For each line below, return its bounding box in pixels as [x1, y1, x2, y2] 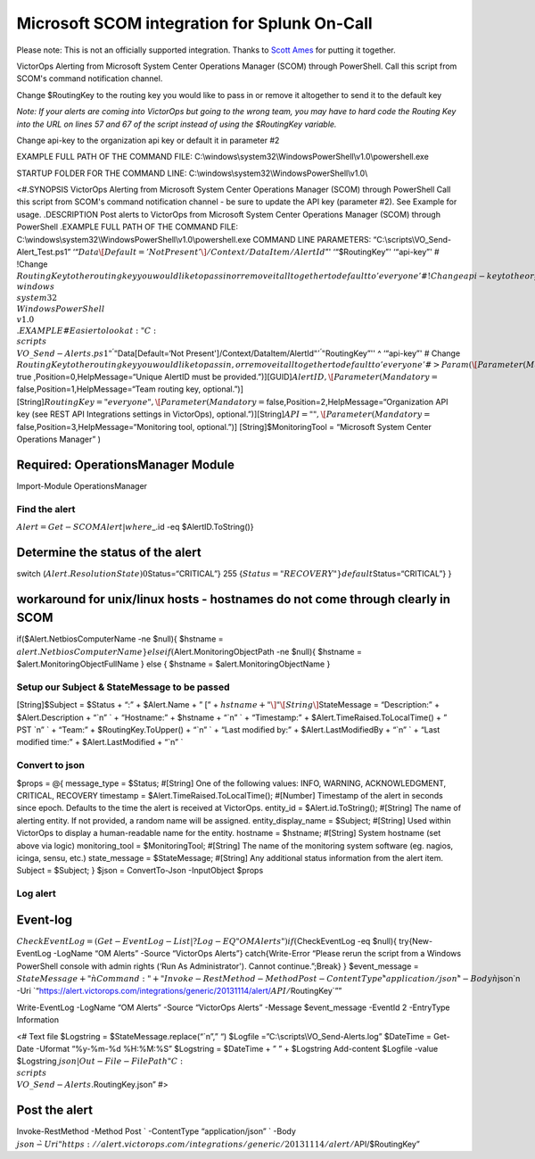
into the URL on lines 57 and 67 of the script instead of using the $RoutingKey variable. [16, 119, 337, 129]
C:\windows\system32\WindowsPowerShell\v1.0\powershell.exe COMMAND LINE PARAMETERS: [16, 234, 372, 244]
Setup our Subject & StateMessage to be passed [16, 681, 230, 693]
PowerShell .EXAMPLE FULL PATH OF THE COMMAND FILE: [16, 221, 239, 232]
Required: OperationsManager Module [16, 457, 235, 472]
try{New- [398, 935, 432, 946]
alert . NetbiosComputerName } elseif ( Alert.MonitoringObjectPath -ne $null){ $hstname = [16, 646, 363, 657]
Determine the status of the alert [16, 544, 202, 559]
